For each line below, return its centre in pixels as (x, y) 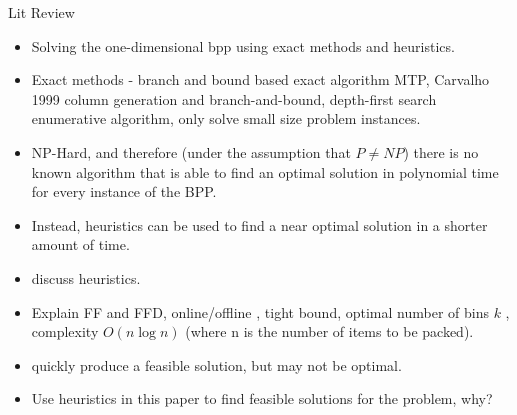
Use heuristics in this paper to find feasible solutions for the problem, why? (262, 398)
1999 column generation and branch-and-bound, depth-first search (234, 98)
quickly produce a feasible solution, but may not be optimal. (216, 364)
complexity (65, 331)
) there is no (441, 151)
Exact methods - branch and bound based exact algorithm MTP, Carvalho (260, 79)
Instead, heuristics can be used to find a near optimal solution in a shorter (259, 224)
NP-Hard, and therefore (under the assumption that (191, 151)
